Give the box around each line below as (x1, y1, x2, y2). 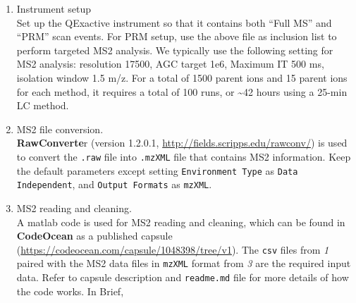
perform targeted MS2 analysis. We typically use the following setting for (16, 42, 333, 57)
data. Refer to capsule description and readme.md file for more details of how (16, 270, 349, 284)
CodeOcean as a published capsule (16, 228, 173, 243)
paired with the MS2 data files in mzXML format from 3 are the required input (16, 256, 351, 271)
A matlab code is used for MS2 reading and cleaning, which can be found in (16, 214, 345, 229)
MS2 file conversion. (16, 121, 104, 136)
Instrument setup (16, 1, 91, 16)
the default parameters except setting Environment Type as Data (16, 163, 298, 178)
